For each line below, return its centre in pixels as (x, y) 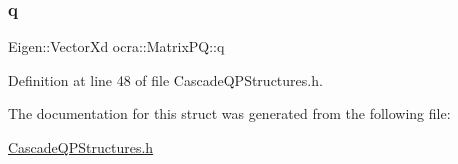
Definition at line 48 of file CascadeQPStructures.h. (165, 79)
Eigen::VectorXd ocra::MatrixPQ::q (116, 46)
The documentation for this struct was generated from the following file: (229, 113)
